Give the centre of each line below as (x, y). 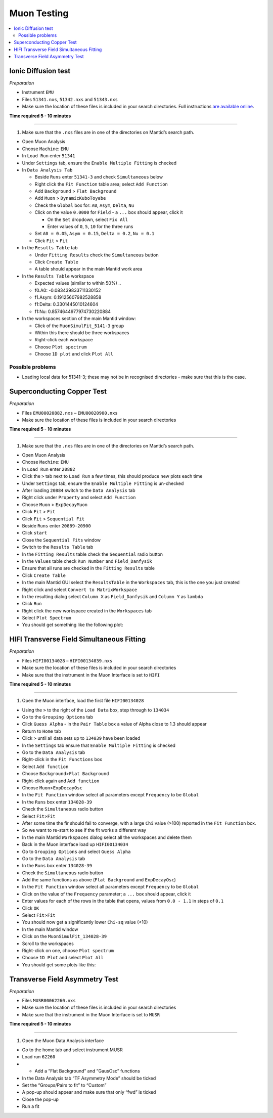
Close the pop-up (40, 1099)
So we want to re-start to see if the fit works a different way (84, 830)
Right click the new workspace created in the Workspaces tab (87, 611)
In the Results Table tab (50, 248)
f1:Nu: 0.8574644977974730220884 (73, 311)
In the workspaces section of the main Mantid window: (79, 319)
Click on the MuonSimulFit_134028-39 (64, 936)
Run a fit (31, 1106)
